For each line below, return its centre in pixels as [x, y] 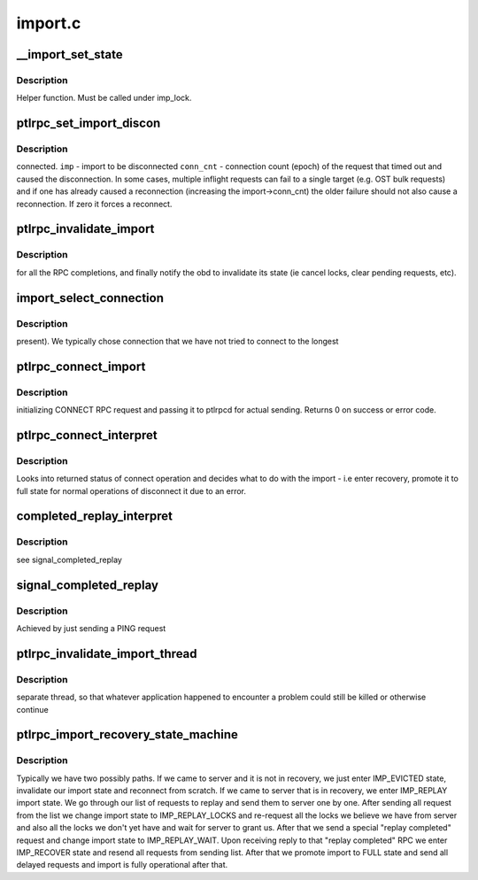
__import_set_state [69, 54]
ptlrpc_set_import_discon [89, 124]
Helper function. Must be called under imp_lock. [104, 98]
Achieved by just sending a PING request [91, 628]
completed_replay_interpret [94, 517]
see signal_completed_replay [69, 560]
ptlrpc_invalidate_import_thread [107, 654]
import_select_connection [90, 298]
